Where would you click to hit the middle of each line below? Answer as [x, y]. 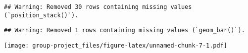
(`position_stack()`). [41, 15]
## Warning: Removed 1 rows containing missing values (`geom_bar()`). [124, 30]
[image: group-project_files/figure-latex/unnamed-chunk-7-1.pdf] [116, 45]
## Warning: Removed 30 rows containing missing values [98, 7]
